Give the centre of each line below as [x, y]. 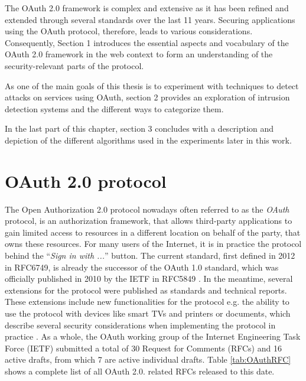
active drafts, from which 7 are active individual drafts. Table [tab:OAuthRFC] [148, 359]
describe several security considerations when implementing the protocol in [140, 325]
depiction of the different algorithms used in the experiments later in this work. [148, 140]
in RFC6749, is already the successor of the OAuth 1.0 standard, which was [142, 267]
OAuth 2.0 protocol [86, 180]
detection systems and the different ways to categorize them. [114, 108]
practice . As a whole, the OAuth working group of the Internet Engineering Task [153, 336]
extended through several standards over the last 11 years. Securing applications [150, 19]
